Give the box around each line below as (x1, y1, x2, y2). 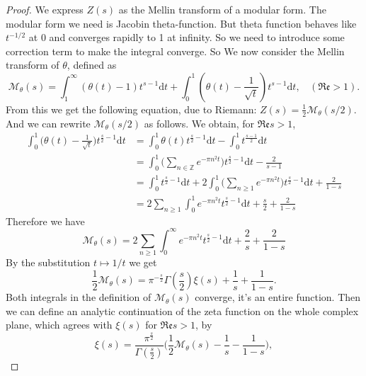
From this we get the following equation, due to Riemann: (6, 101, 257, 116)
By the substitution (6, 255, 91, 270)
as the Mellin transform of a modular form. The (118, 2, 326, 16)
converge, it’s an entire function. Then (195, 290, 361, 304)
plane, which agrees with (6, 317, 113, 332)
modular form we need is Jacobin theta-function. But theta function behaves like (6, 16, 357, 30)
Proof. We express (6, 2, 84, 16)
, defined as (67, 57, 117, 72)
